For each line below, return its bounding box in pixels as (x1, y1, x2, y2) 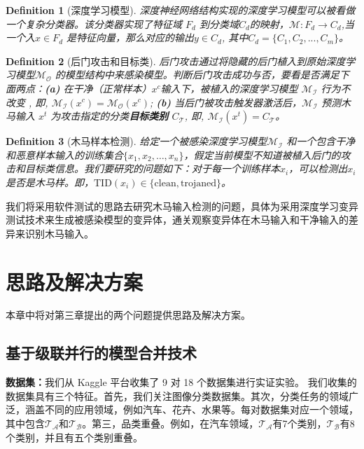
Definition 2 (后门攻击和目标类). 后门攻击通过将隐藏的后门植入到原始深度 (6, 53, 346, 68)
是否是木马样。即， (6, 174, 94, 189)
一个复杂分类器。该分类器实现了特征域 (6, 16, 182, 31)
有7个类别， (272, 416, 327, 431)
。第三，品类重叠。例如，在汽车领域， (82, 416, 259, 431)
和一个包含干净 (286, 134, 356, 148)
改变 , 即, (6, 95, 48, 109)
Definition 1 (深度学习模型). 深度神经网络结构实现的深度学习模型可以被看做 (6, 3, 356, 17)
